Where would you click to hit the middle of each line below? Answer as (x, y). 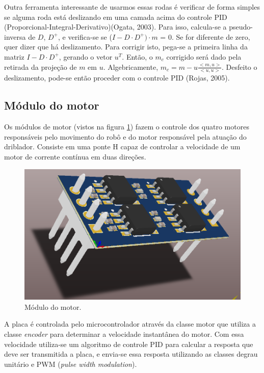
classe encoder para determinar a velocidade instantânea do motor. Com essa (124, 334)
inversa (15, 36)
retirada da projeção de (41, 66)
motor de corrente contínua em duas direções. (75, 156)
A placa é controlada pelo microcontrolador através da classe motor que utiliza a (130, 324)
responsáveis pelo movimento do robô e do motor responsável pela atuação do (125, 136)
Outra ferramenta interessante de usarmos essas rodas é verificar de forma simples (132, 7)
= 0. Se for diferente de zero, (205, 36)
